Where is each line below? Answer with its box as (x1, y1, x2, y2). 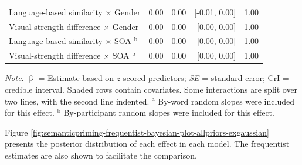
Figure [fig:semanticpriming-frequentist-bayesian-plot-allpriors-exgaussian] (5, 126, 269, 138)
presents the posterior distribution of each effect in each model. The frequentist (5, 137, 290, 150)
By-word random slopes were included (158, 95, 294, 107)
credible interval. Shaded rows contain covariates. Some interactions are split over (5, 83, 298, 95)
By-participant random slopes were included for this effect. (63, 106, 274, 119)
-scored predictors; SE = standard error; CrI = (120, 72, 289, 84)
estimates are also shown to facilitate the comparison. (5, 149, 197, 161)
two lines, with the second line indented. (5, 95, 150, 107)
